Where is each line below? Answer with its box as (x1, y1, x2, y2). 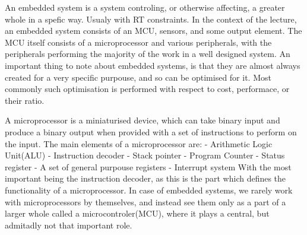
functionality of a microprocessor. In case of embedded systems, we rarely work (5, 183, 293, 196)
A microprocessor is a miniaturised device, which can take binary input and (5, 114, 280, 126)
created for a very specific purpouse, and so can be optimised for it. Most (5, 71, 271, 83)
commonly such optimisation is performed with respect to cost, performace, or (5, 82, 290, 95)
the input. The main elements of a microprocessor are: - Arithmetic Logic (5, 137, 273, 150)
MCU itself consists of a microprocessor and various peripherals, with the (5, 36, 272, 48)
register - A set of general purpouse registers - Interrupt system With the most (5, 160, 292, 173)
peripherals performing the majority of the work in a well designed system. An (5, 47, 290, 60)
